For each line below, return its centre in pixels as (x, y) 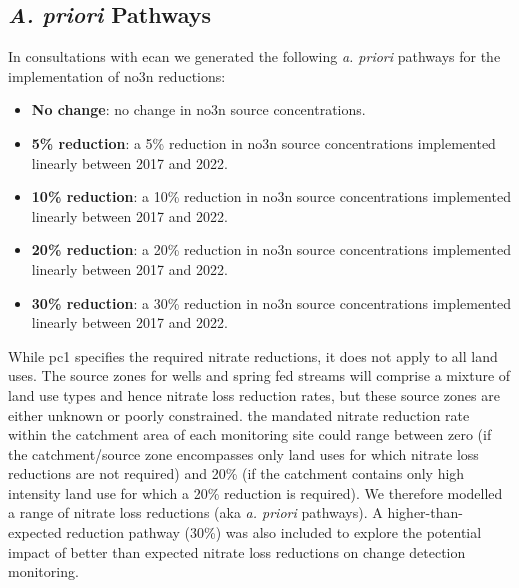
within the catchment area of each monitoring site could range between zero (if (250, 434)
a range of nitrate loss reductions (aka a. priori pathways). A (195, 512)
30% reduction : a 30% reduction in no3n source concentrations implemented (271, 302)
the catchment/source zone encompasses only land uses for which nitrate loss (243, 453)
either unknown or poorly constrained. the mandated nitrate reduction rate (239, 414)
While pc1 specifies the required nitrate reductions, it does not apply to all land (253, 355)
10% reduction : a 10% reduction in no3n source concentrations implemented (271, 196)
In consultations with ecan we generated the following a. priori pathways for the (254, 56)
